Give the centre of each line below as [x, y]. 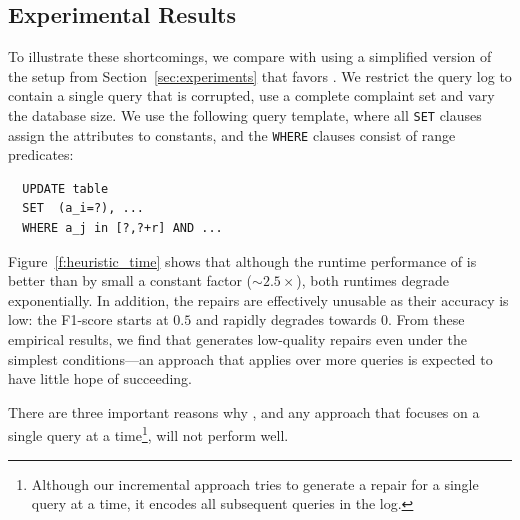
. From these [426, 319]
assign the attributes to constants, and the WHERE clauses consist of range [232, 134]
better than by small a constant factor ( [130, 280]
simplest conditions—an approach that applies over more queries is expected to [250, 358]
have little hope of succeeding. [100, 378]
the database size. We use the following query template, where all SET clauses [245, 114]
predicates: [41, 154]
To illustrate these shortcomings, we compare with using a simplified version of [250, 56]
